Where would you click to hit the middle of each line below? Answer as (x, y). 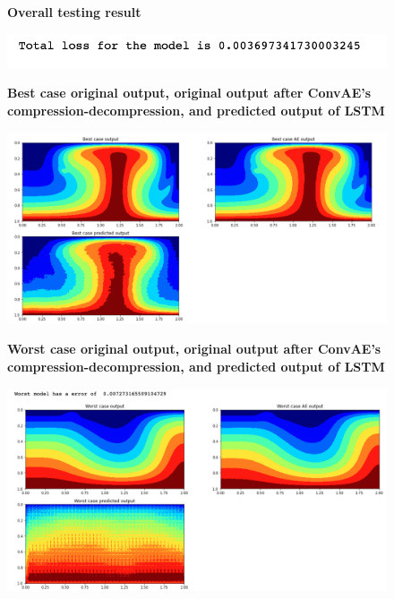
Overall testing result (74, 12)
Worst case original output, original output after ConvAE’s (194, 349)
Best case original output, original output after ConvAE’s (189, 93)
